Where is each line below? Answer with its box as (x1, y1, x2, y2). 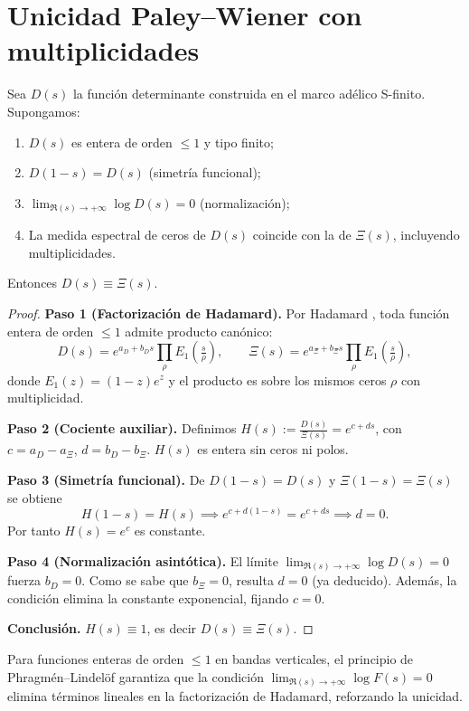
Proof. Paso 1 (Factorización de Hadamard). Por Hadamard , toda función (7, 303, 450, 322)
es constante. (134, 521, 206, 540)
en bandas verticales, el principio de (215, 649, 414, 668)
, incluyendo (392, 225, 460, 244)
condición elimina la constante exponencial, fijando (7, 588, 289, 607)
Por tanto (7, 521, 61, 540)
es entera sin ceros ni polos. (197, 440, 349, 459)
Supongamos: (7, 101, 80, 120)
